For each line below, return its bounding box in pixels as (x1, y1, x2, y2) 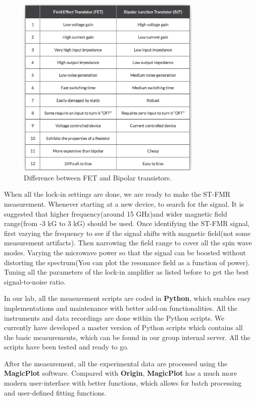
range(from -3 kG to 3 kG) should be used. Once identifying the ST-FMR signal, (4, 218, 250, 229)
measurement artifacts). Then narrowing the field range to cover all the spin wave (4, 237, 252, 248)
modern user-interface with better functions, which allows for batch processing (4, 378, 242, 388)
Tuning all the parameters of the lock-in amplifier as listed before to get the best (4, 267, 249, 277)
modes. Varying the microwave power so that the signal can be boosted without (4, 247, 246, 257)
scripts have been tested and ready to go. (4, 342, 129, 352)
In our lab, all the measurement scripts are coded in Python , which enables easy (4, 293, 251, 303)
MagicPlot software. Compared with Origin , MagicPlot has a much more (4, 368, 237, 378)
